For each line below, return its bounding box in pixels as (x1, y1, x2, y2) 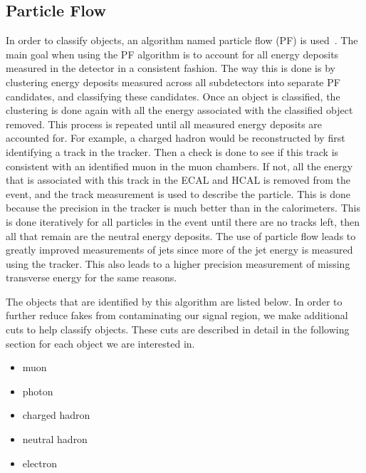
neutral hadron (22, 432, 88, 447)
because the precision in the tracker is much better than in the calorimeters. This (6, 200, 360, 215)
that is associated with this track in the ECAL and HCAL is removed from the (6, 172, 351, 187)
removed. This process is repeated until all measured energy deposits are (6, 116, 323, 131)
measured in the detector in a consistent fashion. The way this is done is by (6, 61, 335, 76)
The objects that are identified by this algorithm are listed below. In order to (6, 293, 343, 308)
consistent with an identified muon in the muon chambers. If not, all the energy (6, 158, 353, 173)
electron (22, 455, 58, 470)
